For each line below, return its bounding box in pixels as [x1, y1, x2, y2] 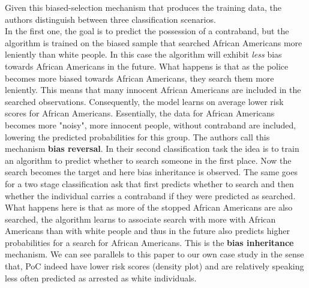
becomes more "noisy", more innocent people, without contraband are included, [5, 118, 296, 131]
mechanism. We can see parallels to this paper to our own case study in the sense [5, 248, 304, 260]
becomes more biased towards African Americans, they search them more [5, 71, 274, 84]
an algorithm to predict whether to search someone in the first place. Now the [5, 154, 292, 166]
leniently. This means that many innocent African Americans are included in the [5, 83, 301, 96]
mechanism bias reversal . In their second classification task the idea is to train [5, 142, 299, 155]
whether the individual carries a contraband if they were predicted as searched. [5, 189, 296, 202]
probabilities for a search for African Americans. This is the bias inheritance [5, 236, 294, 248]
